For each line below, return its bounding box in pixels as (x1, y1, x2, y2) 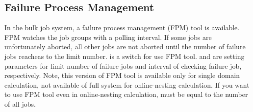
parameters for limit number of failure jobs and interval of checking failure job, (4, 60, 242, 71)
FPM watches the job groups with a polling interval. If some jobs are (4, 32, 212, 42)
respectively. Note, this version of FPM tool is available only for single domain (4, 70, 240, 80)
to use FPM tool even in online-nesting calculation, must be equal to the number (4, 89, 248, 99)
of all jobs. (4, 98, 36, 109)
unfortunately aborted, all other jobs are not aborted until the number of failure (4, 41, 246, 52)
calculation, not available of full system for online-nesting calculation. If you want (4, 79, 250, 90)
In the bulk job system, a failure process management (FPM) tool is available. (4, 22, 240, 33)
